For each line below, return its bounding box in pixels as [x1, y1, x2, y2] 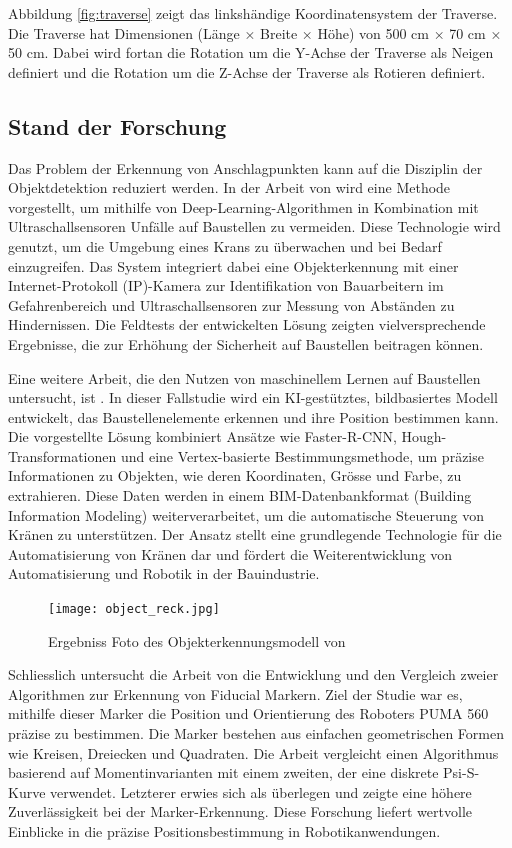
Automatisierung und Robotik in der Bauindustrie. [8, 563, 320, 584]
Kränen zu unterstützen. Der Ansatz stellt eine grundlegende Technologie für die [8, 524, 502, 545]
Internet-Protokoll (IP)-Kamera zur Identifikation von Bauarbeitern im [8, 275, 444, 296]
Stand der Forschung [8, 110, 227, 141]
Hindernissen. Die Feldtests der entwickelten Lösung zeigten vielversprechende [8, 314, 486, 335]
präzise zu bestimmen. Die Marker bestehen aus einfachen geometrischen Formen [8, 723, 504, 744]
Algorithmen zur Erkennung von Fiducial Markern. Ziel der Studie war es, [8, 683, 463, 704]
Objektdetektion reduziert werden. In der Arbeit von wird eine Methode [8, 177, 451, 198]
